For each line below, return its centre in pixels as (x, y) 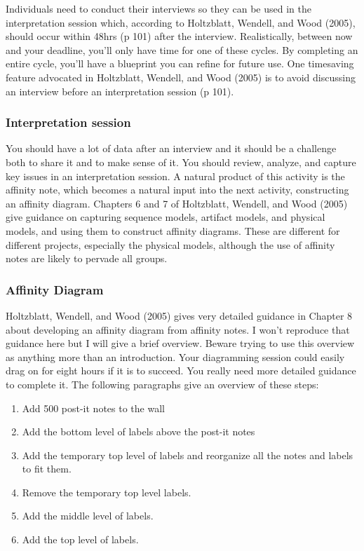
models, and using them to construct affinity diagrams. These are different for (173, 230)
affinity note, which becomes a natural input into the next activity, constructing (177, 190)
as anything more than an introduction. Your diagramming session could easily (175, 356)
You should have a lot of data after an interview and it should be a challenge (171, 148)
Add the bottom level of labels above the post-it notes (139, 431)
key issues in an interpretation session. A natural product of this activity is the (175, 176)
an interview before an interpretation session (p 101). (120, 91)
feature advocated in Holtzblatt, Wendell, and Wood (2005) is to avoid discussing (181, 77)
